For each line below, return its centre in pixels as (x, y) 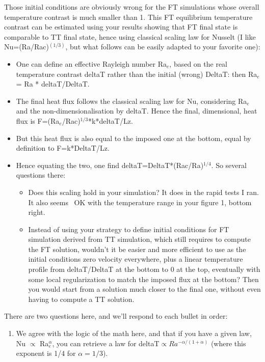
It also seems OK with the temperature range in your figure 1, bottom (140, 202)
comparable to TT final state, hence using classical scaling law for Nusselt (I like (130, 36)
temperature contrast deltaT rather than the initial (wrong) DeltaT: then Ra (137, 74)
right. (37, 212)
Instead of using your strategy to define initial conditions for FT (129, 229)
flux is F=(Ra (38, 120)
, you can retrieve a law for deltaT (106, 343)
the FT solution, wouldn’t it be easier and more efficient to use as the (137, 249)
